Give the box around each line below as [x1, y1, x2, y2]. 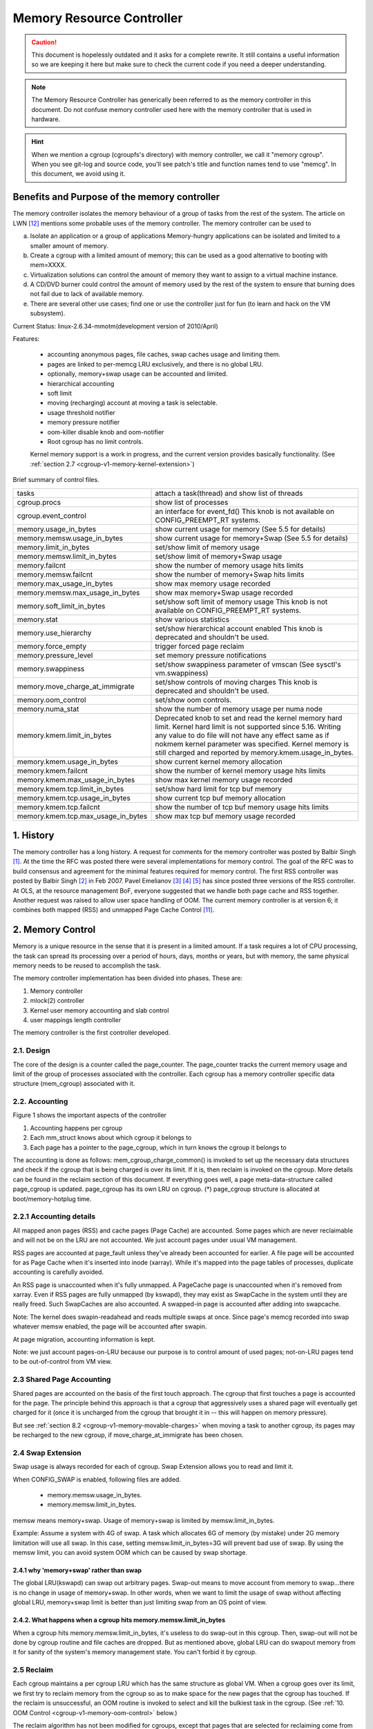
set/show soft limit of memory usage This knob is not [155, 597, 328, 607]
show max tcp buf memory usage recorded [155, 811, 296, 821]
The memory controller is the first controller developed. [12, 1028, 171, 1037]
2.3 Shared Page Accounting [12, 1375, 111, 1385]
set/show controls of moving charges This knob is [155, 677, 318, 687]
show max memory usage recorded [155, 578, 271, 588]
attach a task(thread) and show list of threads [155, 488, 303, 498]
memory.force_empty [17, 641, 87, 651]
